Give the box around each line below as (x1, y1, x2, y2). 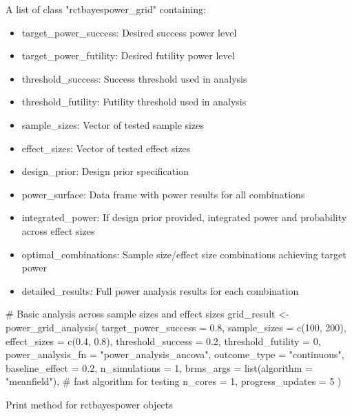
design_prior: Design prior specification (21, 164, 189, 178)
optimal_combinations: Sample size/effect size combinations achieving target (21, 247, 346, 261)
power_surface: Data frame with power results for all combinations (21, 187, 305, 201)
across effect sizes (21, 223, 95, 238)
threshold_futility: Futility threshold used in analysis (21, 94, 247, 109)
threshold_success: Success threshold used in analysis (21, 71, 247, 85)
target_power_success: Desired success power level (21, 25, 237, 39)
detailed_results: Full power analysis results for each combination (21, 283, 299, 298)
